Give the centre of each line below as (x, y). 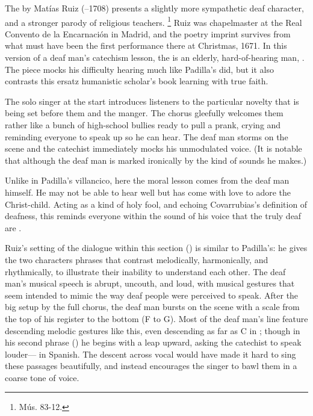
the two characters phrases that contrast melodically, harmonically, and (137, 259)
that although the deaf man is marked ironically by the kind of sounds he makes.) (156, 160)
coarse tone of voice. (42, 377)
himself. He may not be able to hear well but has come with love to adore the (148, 192)
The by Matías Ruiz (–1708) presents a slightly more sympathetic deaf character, (154, 8)
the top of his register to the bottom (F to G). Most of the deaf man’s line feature (156, 318)
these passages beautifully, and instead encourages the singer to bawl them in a (151, 366)
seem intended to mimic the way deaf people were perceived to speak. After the (152, 295)
